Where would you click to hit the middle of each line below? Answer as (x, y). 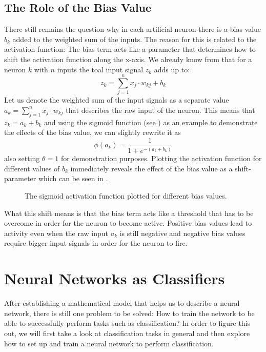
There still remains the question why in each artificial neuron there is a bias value (133, 29)
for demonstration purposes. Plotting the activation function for (161, 158)
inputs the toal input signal (100, 69)
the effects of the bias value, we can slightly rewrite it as (93, 132)
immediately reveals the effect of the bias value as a (151, 168)
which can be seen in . (73, 178)
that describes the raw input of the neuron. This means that (160, 110)
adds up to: (172, 69)
